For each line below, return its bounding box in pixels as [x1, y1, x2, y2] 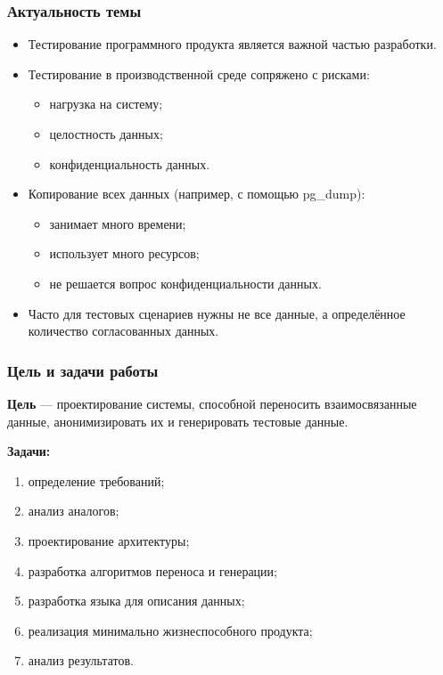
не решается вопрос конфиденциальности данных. [49, 273, 322, 292]
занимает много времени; [49, 214, 186, 232]
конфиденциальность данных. [49, 154, 210, 173]
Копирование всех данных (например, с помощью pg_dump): [28, 184, 365, 203]
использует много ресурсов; [49, 244, 200, 263]
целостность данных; [49, 125, 163, 142]
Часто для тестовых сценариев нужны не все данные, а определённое [28, 304, 406, 322]
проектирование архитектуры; [28, 531, 190, 549]
